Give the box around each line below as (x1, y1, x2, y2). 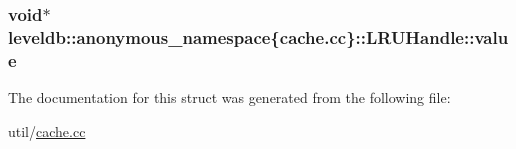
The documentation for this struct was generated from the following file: (8, 87, 451, 108)
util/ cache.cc (8, 120, 86, 141)
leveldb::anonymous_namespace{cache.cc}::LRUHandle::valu (8, 24, 509, 49)
